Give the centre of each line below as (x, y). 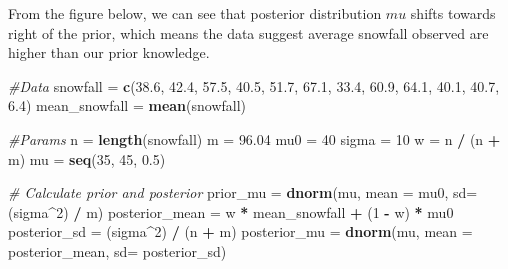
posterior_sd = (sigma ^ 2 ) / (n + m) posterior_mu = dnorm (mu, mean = (240, 231)
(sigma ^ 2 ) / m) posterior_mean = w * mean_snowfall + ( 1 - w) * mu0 (231, 211)
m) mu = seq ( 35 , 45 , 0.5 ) (87, 158)
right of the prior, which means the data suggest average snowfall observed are (248, 32)
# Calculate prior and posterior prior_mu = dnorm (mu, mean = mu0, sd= (243, 192)
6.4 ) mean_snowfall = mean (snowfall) (127, 105)
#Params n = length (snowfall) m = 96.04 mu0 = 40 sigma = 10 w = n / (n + (254, 138)
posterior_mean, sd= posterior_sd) (117, 250)
